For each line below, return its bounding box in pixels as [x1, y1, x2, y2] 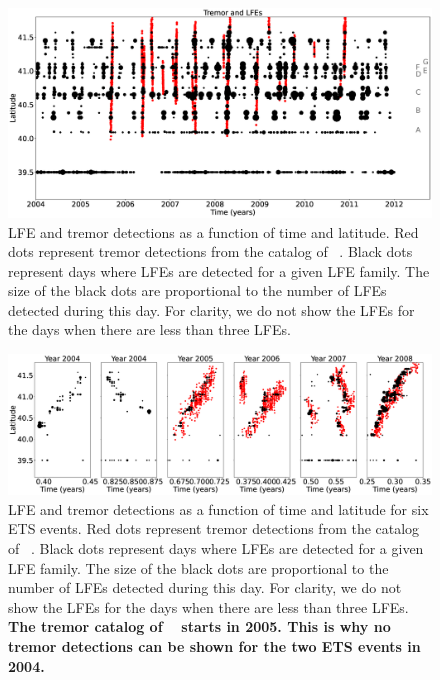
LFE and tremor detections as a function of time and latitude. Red [8, 221, 419, 242]
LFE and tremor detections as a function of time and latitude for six [8, 498, 429, 519]
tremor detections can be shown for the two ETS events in [8, 636, 421, 657]
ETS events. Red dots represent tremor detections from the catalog [8, 518, 420, 539]
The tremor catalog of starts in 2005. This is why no [8, 616, 391, 637]
